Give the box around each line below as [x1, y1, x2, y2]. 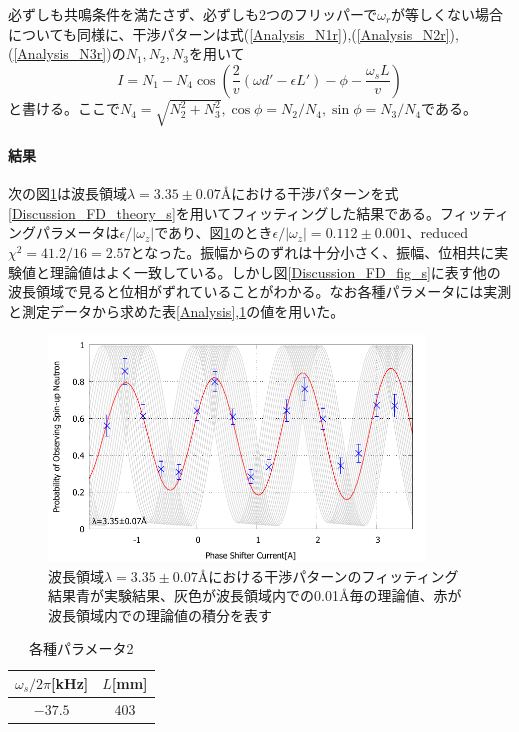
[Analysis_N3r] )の [13, 43, 126, 64]
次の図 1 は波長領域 [8, 183, 127, 204]
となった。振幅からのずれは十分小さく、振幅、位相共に [130, 241, 495, 262]
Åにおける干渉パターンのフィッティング [197, 565, 459, 586]
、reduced [406, 222, 469, 243]
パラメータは [35, 222, 120, 243]
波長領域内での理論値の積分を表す [48, 604, 272, 625]
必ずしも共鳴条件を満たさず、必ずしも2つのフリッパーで [8, 4, 378, 24]
